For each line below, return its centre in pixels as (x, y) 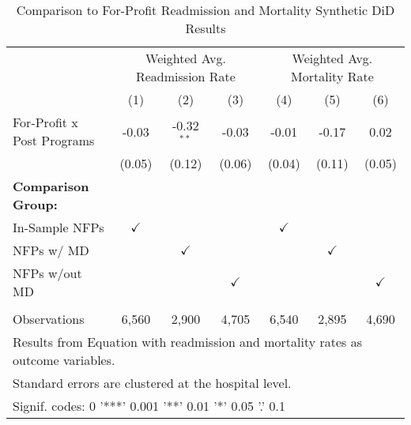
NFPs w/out (47, 273)
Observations (49, 319)
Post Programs (54, 140)
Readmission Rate (185, 76)
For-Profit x (45, 122)
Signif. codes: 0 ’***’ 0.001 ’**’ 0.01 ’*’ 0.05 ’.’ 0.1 (149, 406)
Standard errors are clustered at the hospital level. (152, 383)
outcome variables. (64, 360)
